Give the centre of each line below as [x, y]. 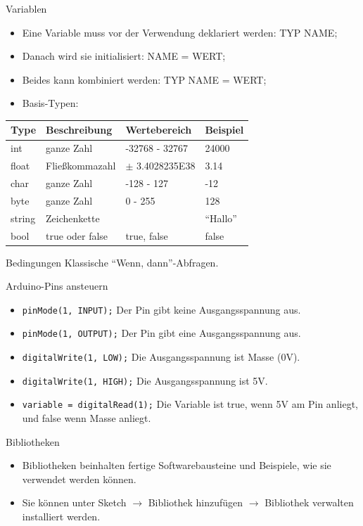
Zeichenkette [73, 218]
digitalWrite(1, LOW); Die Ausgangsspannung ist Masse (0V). [161, 357]
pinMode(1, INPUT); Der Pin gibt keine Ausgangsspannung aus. [161, 309]
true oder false [77, 235]
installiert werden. [61, 517]
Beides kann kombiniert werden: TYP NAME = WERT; [144, 79]
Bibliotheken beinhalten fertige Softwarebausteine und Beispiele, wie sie [177, 465]
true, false [147, 235]
